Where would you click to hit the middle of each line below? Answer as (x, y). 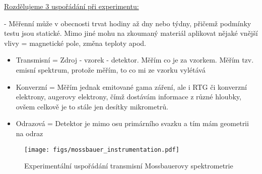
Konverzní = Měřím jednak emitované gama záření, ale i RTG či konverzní (131, 86)
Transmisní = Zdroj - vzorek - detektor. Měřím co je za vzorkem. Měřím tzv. (135, 60)
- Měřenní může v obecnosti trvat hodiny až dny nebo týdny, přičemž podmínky (128, 23)
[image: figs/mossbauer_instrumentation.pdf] (102, 150)
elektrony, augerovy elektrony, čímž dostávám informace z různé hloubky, (128, 97)
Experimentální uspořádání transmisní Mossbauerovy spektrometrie (129, 166)
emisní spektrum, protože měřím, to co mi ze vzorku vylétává (111, 69)
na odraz (29, 133)
